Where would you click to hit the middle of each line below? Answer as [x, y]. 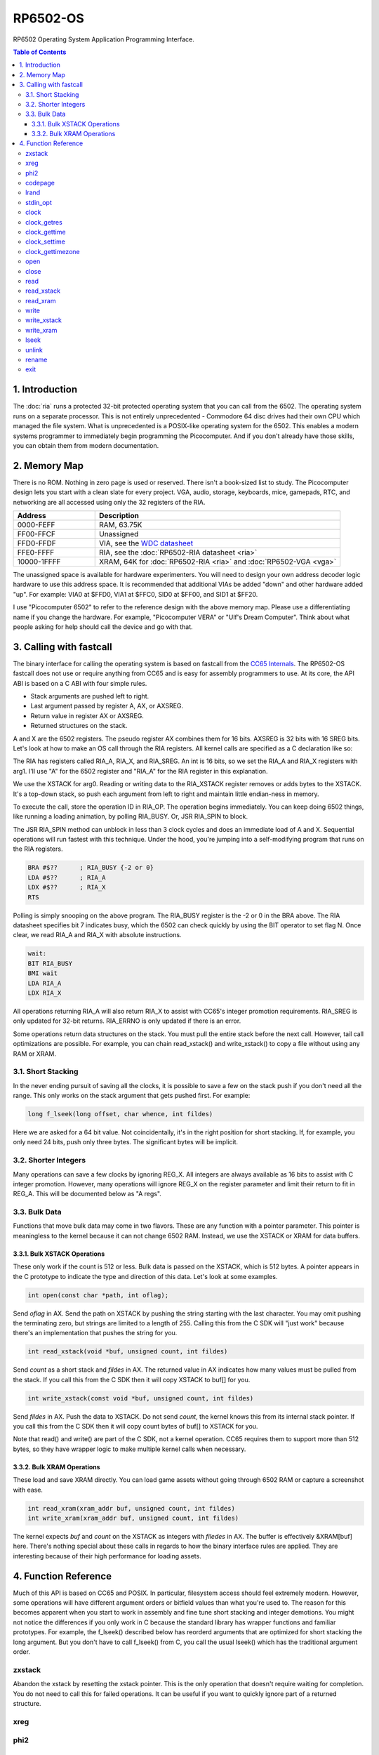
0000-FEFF [36, 524]
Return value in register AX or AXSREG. [87, 715]
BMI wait [43, 973]
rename [36, 360]
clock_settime [46, 241]
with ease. [28, 1490]
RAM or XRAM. [34, 1054]
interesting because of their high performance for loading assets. [107, 1556]
